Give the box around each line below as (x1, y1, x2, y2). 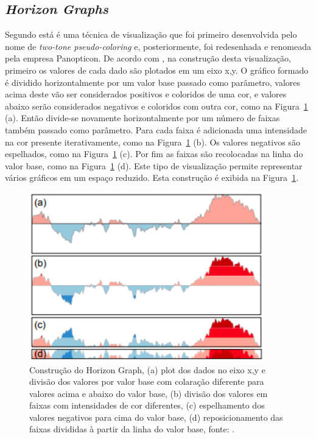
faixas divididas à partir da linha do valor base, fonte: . (29, 423, 235, 435)
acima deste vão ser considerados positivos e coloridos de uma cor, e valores (5, 88, 287, 100)
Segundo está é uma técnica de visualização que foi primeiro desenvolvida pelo (5, 28, 297, 41)
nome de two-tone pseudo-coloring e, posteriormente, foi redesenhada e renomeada (5, 40, 311, 52)
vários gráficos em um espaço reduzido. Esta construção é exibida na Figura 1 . (5, 171, 299, 184)
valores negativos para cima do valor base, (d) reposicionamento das (29, 410, 283, 423)
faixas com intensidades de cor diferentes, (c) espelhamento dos (29, 399, 265, 412)
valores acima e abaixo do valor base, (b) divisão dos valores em (29, 387, 268, 399)
